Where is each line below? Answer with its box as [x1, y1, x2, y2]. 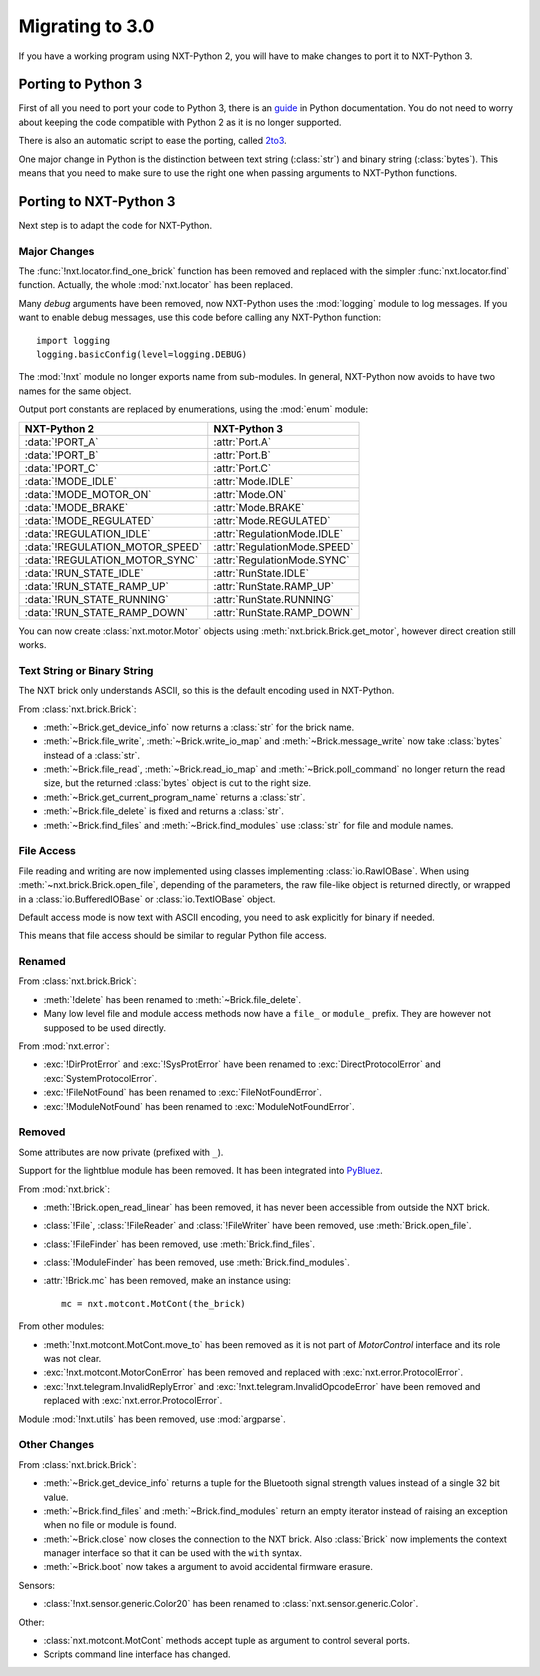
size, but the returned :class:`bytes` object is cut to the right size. [43, 777, 312, 789]
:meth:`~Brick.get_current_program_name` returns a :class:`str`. [43, 791, 306, 803]
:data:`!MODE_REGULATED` [24, 513, 155, 527]
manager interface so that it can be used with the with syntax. [43, 1547, 302, 1559]
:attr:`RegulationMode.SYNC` [213, 553, 350, 567]
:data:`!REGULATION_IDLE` [24, 526, 151, 540]
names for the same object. [18, 385, 132, 397]
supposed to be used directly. [43, 1021, 167, 1034]
